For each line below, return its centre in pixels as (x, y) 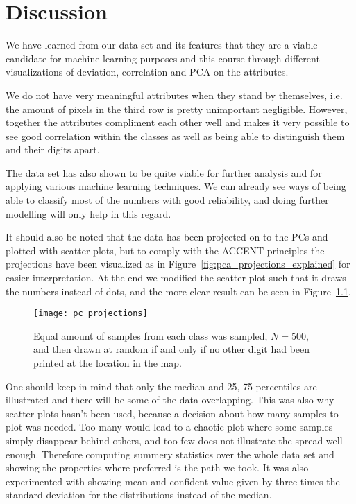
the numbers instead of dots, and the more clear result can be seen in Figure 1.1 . (178, 291)
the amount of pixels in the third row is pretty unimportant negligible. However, (177, 108)
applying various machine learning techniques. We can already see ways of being (176, 186)
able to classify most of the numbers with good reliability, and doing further (167, 200)
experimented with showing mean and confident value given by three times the (173, 481)
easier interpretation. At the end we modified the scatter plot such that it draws (176, 278)
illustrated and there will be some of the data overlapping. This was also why (170, 400)
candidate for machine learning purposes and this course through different (163, 58)
